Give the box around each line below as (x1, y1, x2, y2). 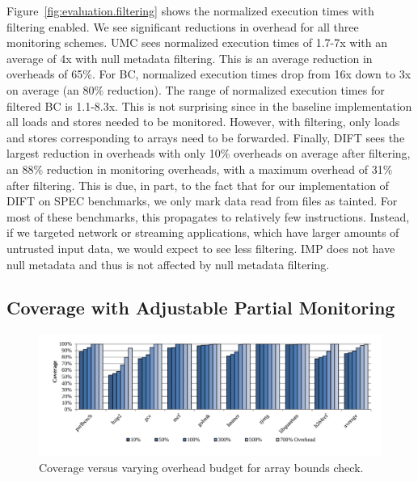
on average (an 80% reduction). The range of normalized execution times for (6, 81, 385, 98)
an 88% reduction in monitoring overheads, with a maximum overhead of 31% (6, 160, 393, 177)
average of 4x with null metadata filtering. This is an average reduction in (6, 49, 373, 66)
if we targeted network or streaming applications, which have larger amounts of (6, 224, 399, 241)
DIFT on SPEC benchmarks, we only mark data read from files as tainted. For (6, 192, 398, 209)
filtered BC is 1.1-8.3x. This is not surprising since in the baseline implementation (6, 97, 412, 114)
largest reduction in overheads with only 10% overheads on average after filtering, (6, 145, 411, 162)
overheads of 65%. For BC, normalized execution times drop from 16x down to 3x (6, 65, 412, 82)
